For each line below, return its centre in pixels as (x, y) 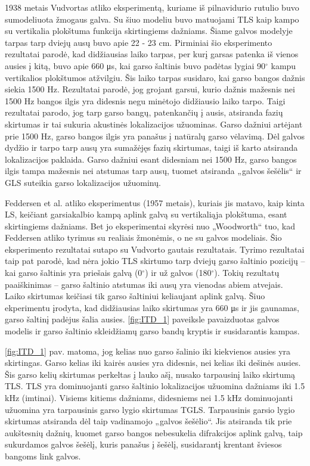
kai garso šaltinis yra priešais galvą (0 (74, 273)
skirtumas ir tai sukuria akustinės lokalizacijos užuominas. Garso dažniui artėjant (154, 124)
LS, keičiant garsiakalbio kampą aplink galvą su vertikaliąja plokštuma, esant (146, 214)
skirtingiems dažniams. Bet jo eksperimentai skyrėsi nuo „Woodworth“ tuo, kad (150, 226)
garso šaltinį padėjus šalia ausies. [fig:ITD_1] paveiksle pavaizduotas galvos (142, 319)
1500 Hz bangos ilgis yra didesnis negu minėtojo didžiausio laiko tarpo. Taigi (145, 100)
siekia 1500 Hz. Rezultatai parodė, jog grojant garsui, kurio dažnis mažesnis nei (150, 89)
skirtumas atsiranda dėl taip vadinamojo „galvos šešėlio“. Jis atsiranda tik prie (148, 421)
